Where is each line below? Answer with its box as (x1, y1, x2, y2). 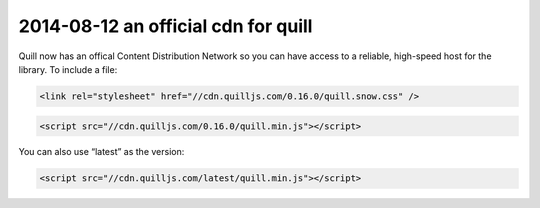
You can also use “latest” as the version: (18, 146, 185, 158)
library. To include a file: (18, 63, 118, 75)
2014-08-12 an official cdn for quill (18, 15, 313, 37)
